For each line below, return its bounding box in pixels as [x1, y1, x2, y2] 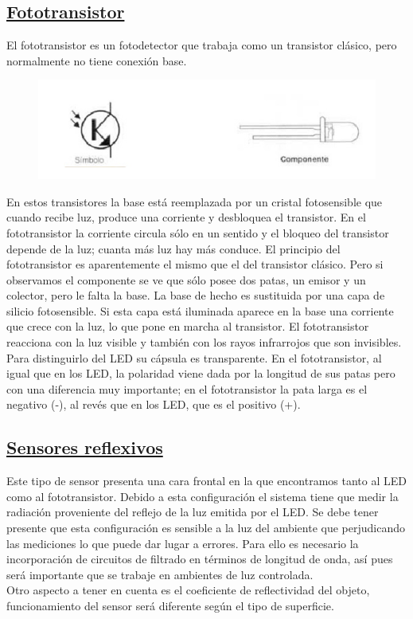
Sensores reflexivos [6, 435, 163, 460]
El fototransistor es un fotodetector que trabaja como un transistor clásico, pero [6, 37, 397, 53]
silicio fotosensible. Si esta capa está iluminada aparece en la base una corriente [6, 302, 394, 319]
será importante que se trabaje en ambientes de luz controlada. [6, 566, 314, 582]
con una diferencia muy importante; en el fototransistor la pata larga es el [6, 380, 368, 397]
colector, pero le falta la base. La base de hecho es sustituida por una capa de [6, 287, 385, 304]
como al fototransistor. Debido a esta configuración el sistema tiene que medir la [6, 488, 399, 504]
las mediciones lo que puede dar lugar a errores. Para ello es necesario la [6, 535, 359, 551]
